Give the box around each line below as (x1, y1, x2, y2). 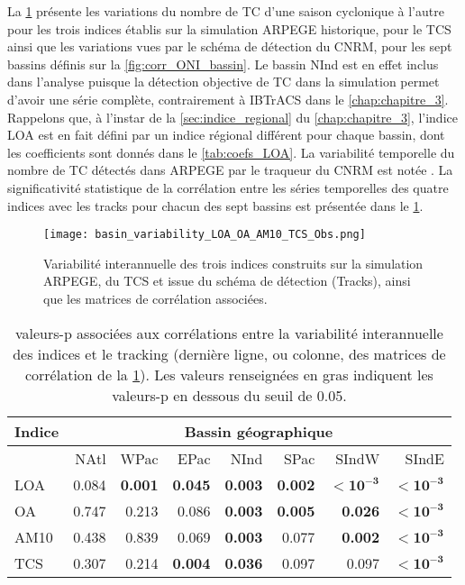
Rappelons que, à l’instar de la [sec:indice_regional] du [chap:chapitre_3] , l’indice (7, 107, 458, 126)
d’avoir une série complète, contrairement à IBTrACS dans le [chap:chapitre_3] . (7, 89, 449, 108)
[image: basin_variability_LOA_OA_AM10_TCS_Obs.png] (43, 228, 366, 242)
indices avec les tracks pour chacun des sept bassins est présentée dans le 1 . (7, 196, 424, 215)
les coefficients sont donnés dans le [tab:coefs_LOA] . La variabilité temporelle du (7, 142, 455, 161)
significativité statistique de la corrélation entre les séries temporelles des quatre (7, 178, 449, 197)
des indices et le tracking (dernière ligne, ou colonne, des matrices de (13, 343, 446, 364)
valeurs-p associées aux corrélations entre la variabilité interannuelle (14, 322, 443, 343)
